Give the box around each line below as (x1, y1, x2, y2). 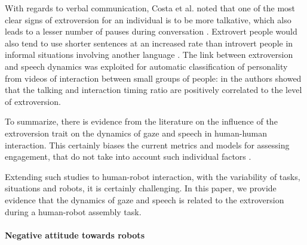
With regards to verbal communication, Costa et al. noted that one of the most (5, 2, 296, 14)
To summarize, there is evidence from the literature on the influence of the (5, 115, 278, 128)
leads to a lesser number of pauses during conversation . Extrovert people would (5, 25, 297, 38)
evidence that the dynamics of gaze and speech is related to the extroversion (5, 193, 284, 206)
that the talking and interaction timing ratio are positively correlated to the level (5, 83, 302, 96)
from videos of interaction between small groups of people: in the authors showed (5, 72, 302, 84)
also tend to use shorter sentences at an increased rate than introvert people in (5, 36, 293, 49)
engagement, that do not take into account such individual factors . (5, 150, 251, 163)
